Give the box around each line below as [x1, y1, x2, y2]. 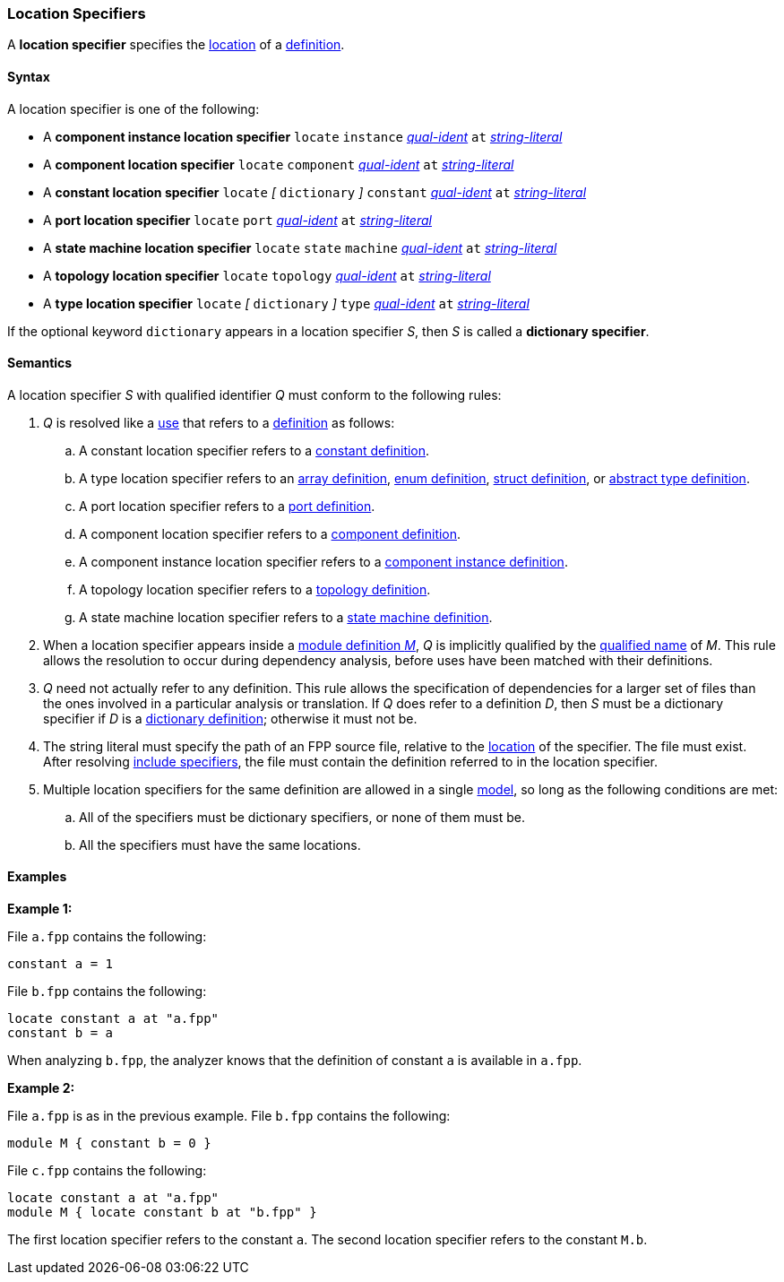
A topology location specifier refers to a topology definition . [79, 581, 431, 597]
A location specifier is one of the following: [7, 100, 260, 117]
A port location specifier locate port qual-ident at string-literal [43, 212, 432, 228]
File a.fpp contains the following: [7, 929, 207, 945]
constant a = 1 [7, 957, 114, 972]
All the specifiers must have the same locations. [79, 836, 361, 853]
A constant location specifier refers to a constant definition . [79, 442, 430, 458]
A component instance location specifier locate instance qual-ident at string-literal [43, 128, 563, 144]
